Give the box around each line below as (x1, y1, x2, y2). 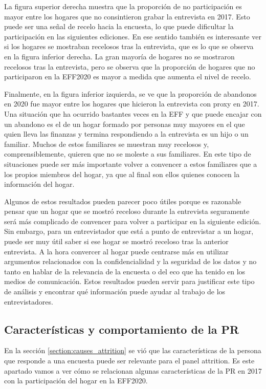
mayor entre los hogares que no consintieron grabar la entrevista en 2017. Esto (4, 11, 250, 21)
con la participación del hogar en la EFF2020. (4, 375, 148, 386)
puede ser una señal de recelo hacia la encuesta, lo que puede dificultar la (4, 21, 234, 32)
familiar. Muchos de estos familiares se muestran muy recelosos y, (4, 138, 209, 149)
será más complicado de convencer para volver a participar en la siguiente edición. (4, 215, 261, 226)
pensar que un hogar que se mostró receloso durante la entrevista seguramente (4, 206, 250, 217)
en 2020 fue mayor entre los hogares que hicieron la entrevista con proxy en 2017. (4, 98, 259, 109)
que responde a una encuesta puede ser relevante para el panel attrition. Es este (4, 355, 255, 366)
